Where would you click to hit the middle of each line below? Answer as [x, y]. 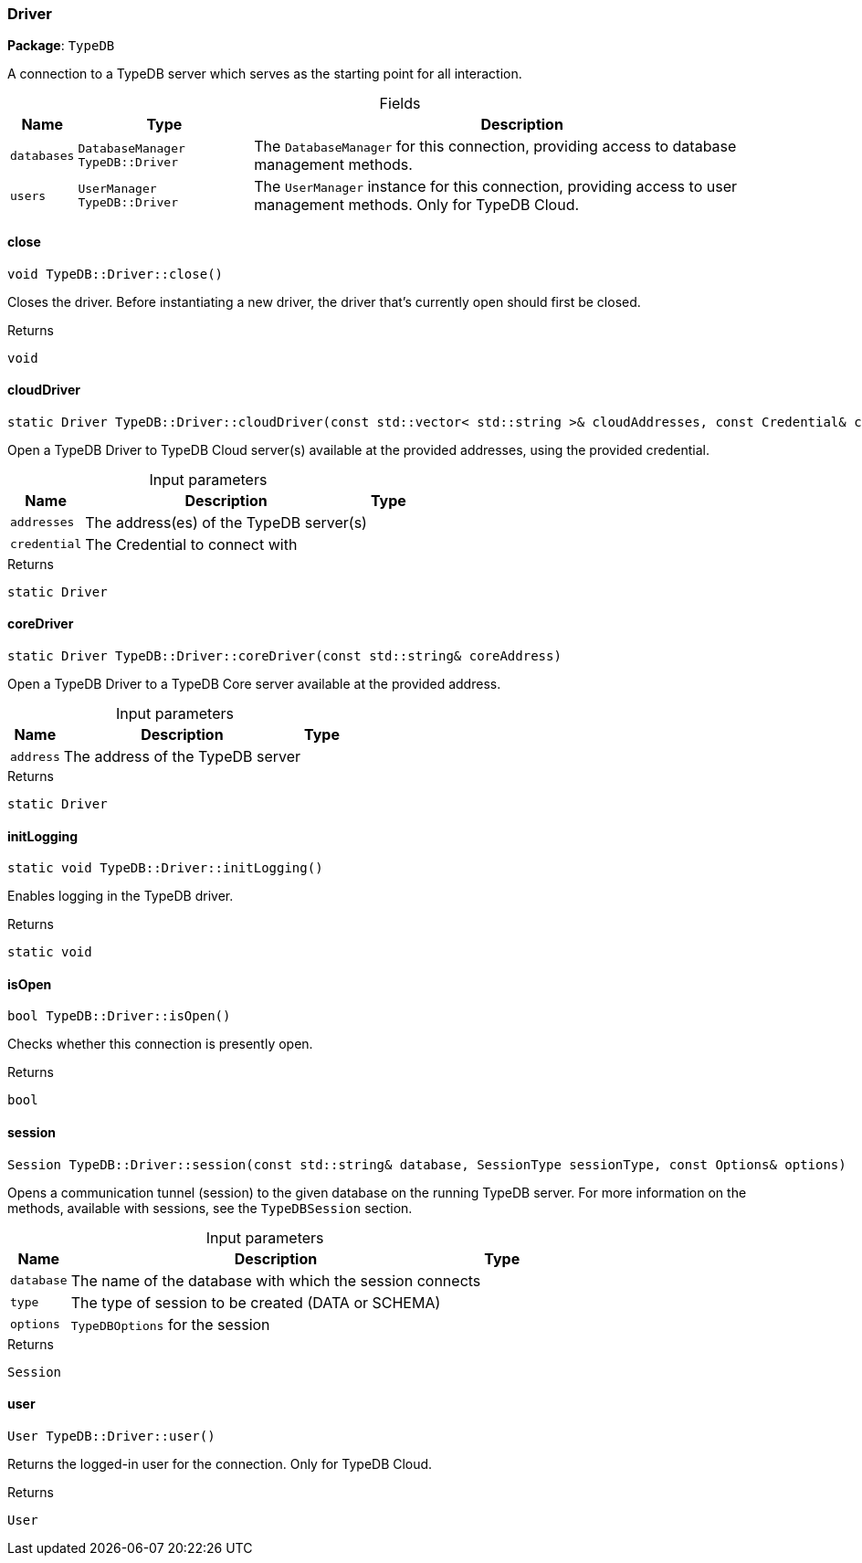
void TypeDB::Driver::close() [116, 274]
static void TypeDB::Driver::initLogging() [165, 868]
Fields [400, 104]
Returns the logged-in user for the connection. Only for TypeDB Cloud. [220, 1463]
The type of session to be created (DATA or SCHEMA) [256, 1302]
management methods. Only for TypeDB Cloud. [417, 205]
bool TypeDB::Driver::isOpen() [119, 1016]
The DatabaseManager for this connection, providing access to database [495, 147]
